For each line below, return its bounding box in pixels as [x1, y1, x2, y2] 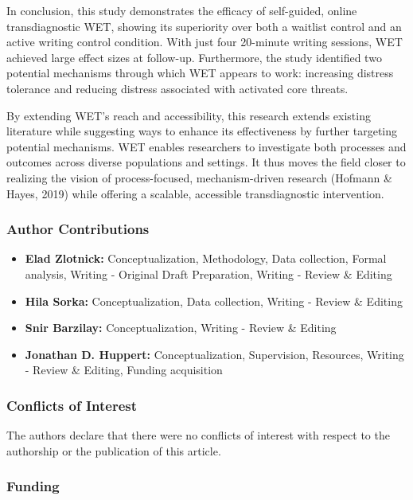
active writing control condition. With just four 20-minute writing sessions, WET [6, 33, 403, 50]
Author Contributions [6, 219, 150, 239]
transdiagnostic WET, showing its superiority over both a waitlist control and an [6, 18, 402, 34]
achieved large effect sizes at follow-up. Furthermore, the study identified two [6, 49, 382, 65]
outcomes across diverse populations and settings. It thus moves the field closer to [6, 154, 406, 170]
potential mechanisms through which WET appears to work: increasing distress [6, 64, 394, 81]
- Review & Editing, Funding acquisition [25, 361, 223, 378]
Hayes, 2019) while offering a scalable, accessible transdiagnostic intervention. [6, 185, 384, 201]
